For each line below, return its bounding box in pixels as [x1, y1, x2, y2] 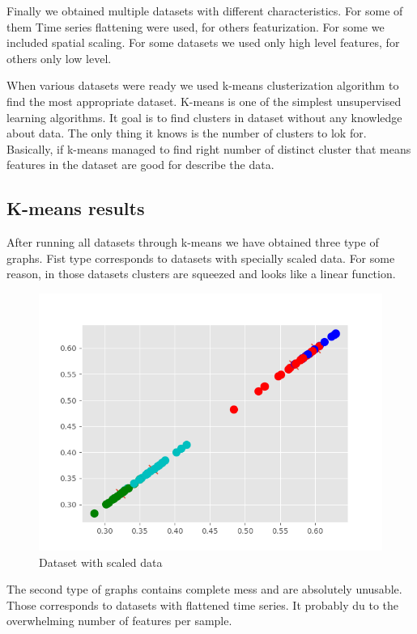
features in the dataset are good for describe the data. [6, 156, 274, 173]
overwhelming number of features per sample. [6, 612, 232, 629]
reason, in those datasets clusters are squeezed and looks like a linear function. [6, 265, 396, 282]
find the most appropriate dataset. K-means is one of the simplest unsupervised [6, 92, 402, 109]
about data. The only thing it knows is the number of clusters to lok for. [6, 125, 367, 142]
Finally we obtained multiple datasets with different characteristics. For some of [6, 2, 403, 19]
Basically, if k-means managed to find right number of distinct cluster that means [6, 140, 411, 157]
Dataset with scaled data [39, 553, 163, 570]
